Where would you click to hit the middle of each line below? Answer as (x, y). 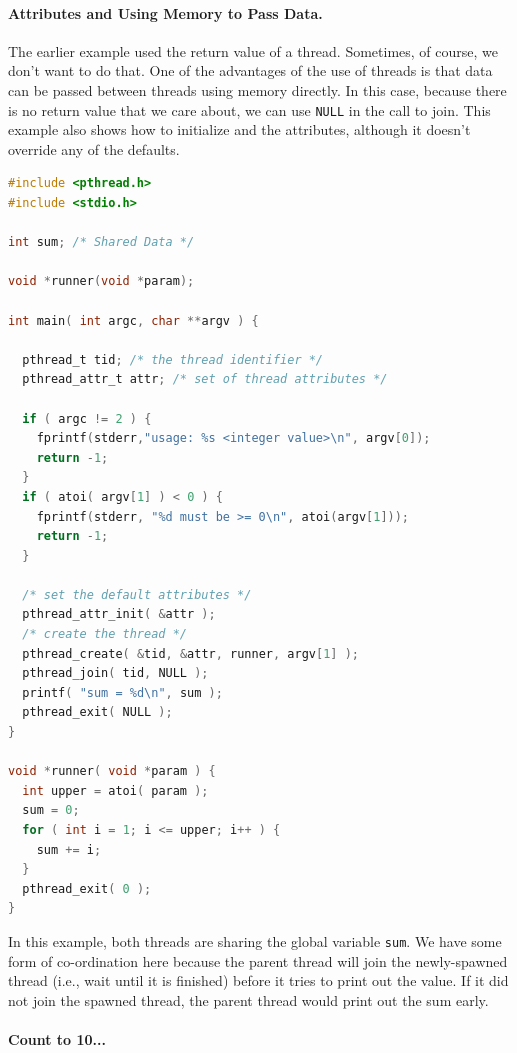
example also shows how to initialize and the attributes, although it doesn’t (239, 129)
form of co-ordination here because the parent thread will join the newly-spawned (258, 960)
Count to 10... (57, 1039)
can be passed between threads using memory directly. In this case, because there (257, 89)
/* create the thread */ (104, 634)
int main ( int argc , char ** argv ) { (133, 320)
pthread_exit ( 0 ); (87, 888)
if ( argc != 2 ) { (87, 418)
